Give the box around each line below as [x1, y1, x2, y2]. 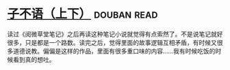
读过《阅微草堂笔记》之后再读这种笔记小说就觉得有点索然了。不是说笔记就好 [7, 30, 223, 38]
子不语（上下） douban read [7, 6, 158, 22]
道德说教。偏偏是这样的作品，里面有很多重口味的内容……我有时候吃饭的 [12, 47, 216, 55]
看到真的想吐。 [12, 55, 55, 63]
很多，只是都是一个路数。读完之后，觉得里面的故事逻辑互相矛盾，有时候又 [7, 38, 217, 46]
